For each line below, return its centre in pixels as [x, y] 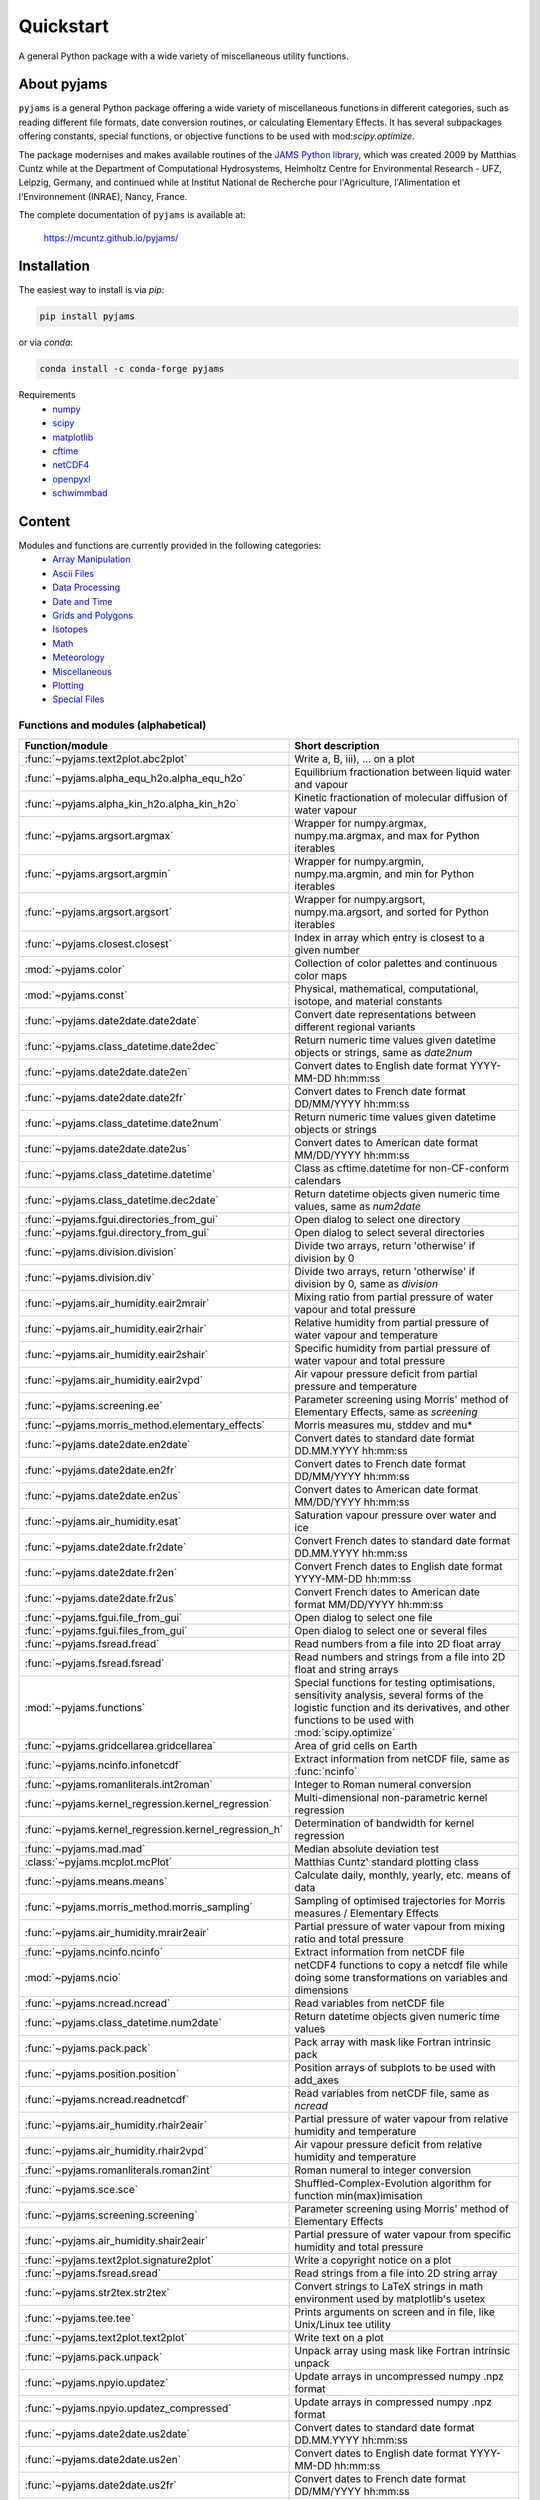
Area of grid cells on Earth [356, 1745]
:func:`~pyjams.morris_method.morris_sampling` [139, 1907]
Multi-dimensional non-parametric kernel [391, 1797]
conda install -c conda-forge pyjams [132, 369]
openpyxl [71, 479]
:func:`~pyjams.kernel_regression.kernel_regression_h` [154, 1829]
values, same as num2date [358, 1206]
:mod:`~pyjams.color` [74, 969]
